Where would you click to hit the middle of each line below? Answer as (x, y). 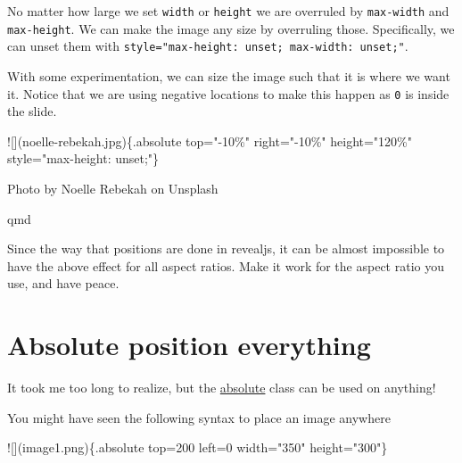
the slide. (32, 111)
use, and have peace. (63, 283)
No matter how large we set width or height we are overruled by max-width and (228, 11)
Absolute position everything (189, 345)
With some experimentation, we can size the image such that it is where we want (229, 75)
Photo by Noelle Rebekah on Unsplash (113, 188)
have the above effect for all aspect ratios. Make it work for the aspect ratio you (226, 265)
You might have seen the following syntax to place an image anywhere (199, 417)
